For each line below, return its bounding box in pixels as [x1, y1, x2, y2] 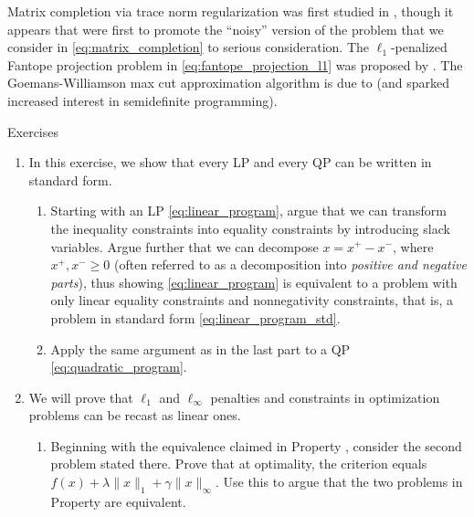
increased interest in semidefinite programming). [7, 90, 278, 110]
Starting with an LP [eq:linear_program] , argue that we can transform [50, 201, 447, 220]
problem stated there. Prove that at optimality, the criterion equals [50, 454, 427, 473]
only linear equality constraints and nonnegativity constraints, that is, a [50, 290, 453, 310]
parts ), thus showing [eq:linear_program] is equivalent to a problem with [50, 272, 458, 291]
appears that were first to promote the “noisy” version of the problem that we [7, 19, 444, 38]
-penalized [390, 37, 448, 57]
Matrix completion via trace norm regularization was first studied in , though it [7, 2, 454, 20]
